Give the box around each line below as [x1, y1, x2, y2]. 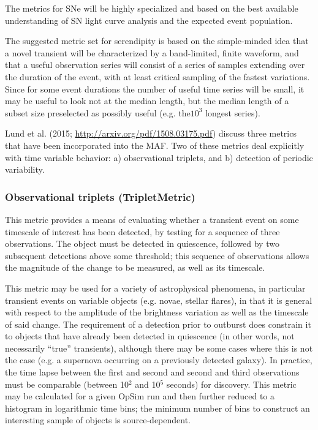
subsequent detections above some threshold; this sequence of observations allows [5, 249, 309, 262]
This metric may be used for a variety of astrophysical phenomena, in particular [5, 281, 306, 294]
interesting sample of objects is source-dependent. [5, 413, 191, 426]
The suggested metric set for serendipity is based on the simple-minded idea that [5, 34, 309, 47]
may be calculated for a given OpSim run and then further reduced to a [5, 390, 275, 402]
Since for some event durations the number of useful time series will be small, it [5, 82, 305, 95]
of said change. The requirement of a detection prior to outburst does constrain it [5, 317, 311, 330]
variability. [5, 163, 45, 176]
